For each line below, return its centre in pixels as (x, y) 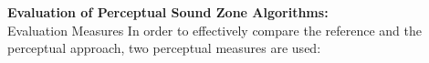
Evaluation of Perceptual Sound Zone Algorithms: (168, 12)
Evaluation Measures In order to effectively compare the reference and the (215, 30)
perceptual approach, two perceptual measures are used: (164, 48)
